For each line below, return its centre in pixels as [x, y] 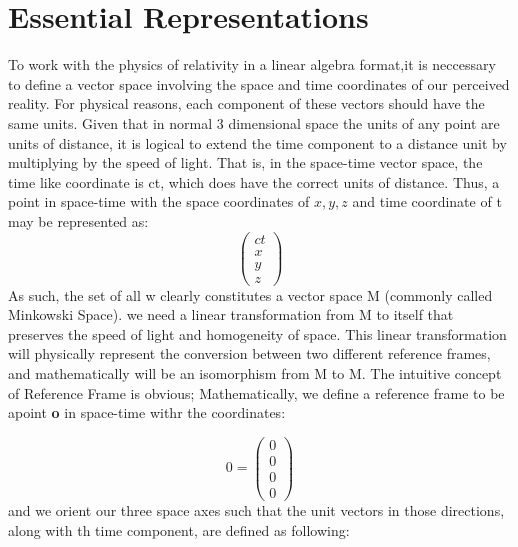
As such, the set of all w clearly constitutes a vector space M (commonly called [250, 294]
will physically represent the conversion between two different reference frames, [249, 353]
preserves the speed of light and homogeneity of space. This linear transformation [257, 333]
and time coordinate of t [427, 201]
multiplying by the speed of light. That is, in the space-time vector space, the [245, 162]
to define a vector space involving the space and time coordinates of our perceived [259, 83]
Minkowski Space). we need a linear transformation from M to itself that [231, 314]
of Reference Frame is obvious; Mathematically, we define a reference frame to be [256, 392]
